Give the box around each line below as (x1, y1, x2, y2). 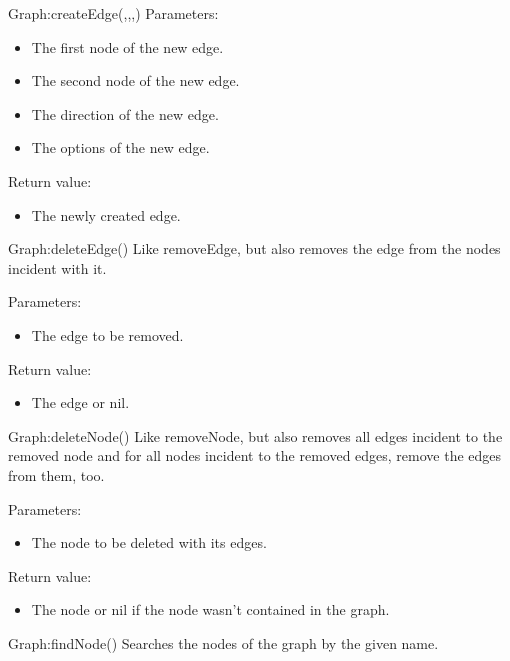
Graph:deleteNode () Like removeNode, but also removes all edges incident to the (8, 425, 503, 446)
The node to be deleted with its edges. (31, 532, 267, 553)
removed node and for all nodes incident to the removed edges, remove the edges (8, 445, 502, 466)
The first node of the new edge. (31, 36, 224, 57)
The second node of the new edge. (31, 70, 240, 91)
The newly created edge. (31, 204, 181, 225)
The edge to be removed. (31, 324, 184, 345)
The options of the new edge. (31, 137, 210, 158)
